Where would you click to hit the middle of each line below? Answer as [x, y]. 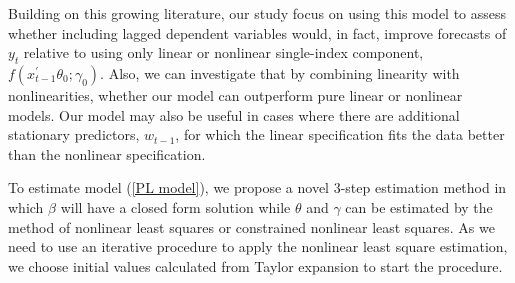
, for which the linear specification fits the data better [340, 134]
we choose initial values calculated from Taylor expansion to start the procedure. [255, 265]
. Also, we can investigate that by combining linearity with [280, 72]
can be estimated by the [419, 206]
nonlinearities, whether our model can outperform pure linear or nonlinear [235, 94]
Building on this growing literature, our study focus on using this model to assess [257, 13]
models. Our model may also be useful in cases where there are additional [234, 114]
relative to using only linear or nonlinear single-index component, [223, 52]
